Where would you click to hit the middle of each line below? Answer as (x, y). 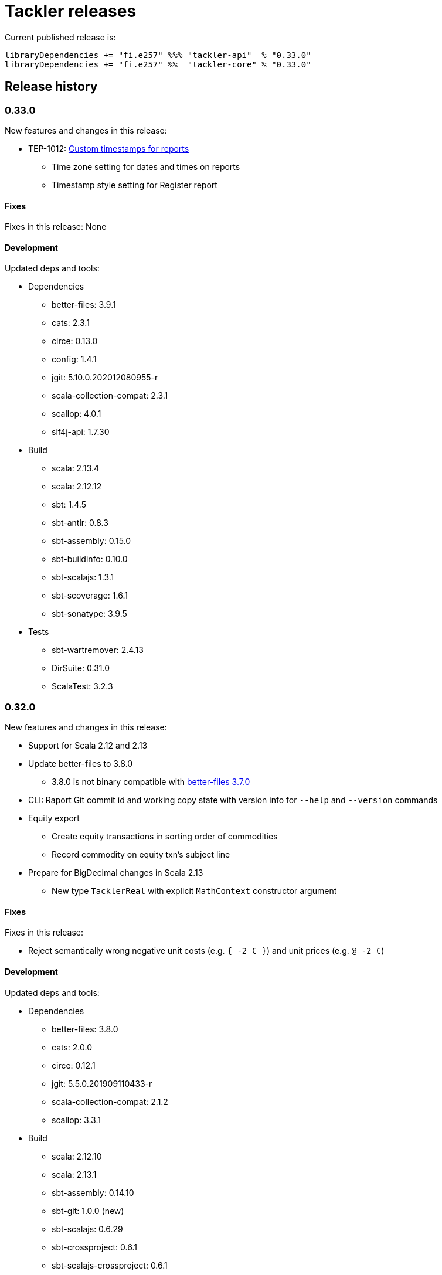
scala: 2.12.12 (77, 487)
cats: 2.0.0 (72, 1047)
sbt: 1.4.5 (69, 505)
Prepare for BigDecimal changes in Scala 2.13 (116, 873)
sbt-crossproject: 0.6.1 (94, 1247)
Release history (51, 87)
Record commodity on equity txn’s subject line (141, 855)
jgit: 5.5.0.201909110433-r (102, 1083)
